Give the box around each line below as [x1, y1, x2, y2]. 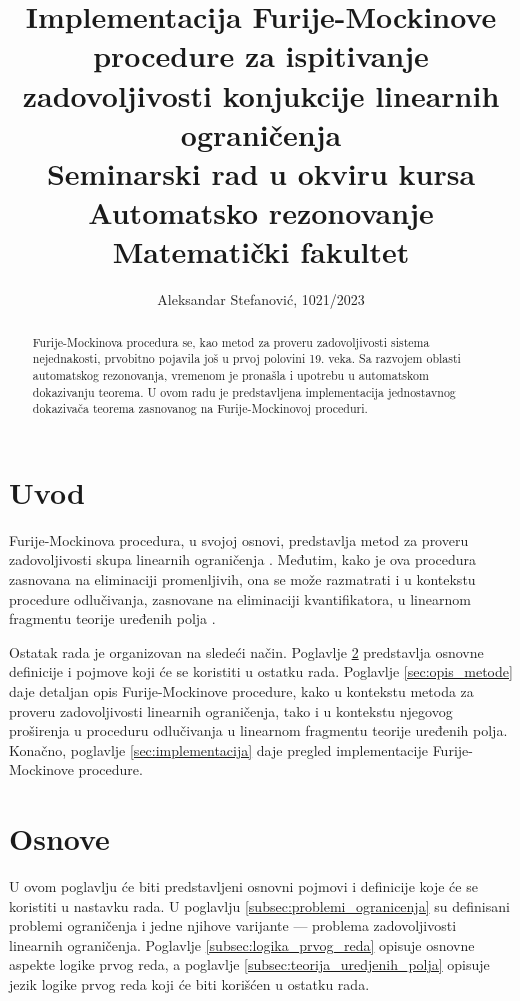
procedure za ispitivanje [93, 35, 429, 76]
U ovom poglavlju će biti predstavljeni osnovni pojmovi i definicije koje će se [9, 876, 478, 897]
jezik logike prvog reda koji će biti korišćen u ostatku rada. [9, 974, 370, 995]
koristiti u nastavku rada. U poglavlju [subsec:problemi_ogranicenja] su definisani [9, 895, 510, 916]
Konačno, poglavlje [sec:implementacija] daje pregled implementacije [9, 739, 428, 760]
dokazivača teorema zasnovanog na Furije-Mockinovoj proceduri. [32, 400, 368, 417]
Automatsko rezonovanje [88, 192, 434, 233]
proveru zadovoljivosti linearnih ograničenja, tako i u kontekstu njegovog [9, 700, 453, 721]
